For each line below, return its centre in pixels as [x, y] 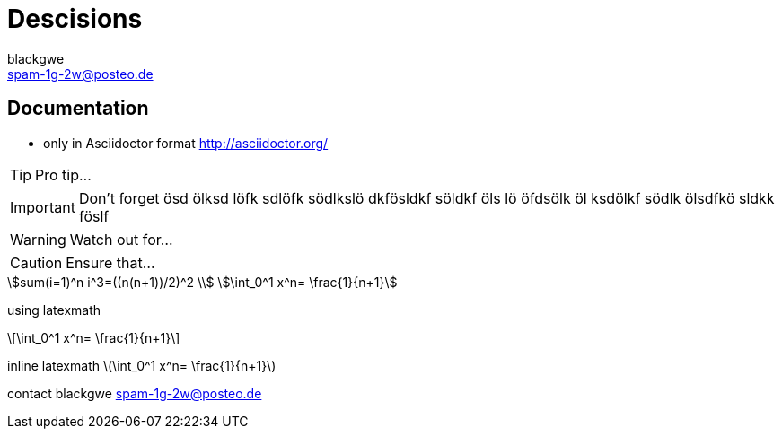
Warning [38, 239]
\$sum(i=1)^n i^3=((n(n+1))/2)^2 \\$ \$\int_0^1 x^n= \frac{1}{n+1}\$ [202, 282]
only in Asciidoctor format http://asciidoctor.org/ [186, 143]
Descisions [75, 19]
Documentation [78, 109]
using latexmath [54, 310]
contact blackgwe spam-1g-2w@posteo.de [135, 393]
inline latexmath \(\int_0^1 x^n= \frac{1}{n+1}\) [142, 365]
